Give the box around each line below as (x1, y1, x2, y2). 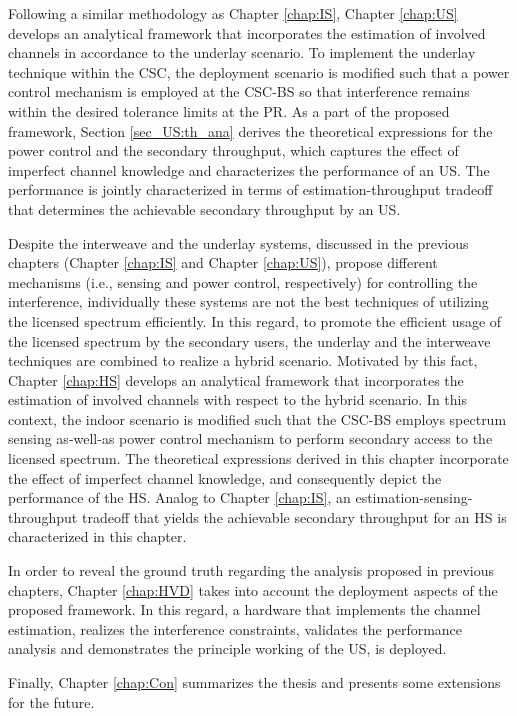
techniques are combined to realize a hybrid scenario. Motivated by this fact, (8, 350, 478, 371)
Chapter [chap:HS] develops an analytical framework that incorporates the (8, 369, 464, 390)
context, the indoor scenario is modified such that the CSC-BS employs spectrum (8, 408, 507, 429)
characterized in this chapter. (8, 526, 187, 547)
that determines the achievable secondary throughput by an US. (8, 198, 401, 219)
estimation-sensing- (355, 487, 473, 508)
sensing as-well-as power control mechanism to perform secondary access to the (8, 428, 493, 449)
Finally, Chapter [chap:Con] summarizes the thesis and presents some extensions (8, 672, 501, 692)
